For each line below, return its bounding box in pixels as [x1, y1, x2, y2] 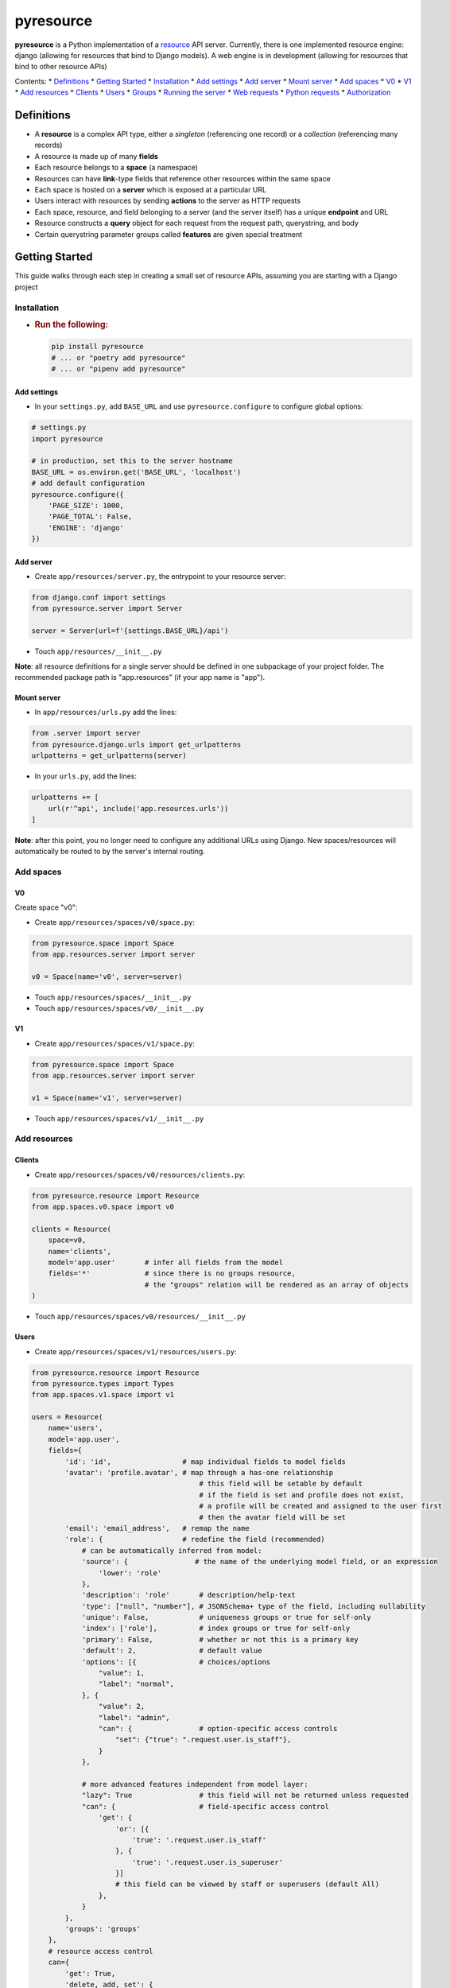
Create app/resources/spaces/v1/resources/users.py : [34, 1346, 238, 1356]
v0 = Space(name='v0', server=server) [31, 972, 183, 981]
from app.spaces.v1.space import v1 [31, 1390, 175, 1400]
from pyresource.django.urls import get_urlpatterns [31, 740, 242, 749]
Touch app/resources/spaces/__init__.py [34, 992, 192, 1002]
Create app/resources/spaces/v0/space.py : [34, 917, 195, 926]
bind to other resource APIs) [14, 62, 107, 72]
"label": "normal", [98, 1679, 175, 1689]
